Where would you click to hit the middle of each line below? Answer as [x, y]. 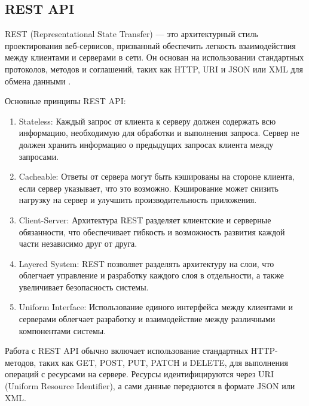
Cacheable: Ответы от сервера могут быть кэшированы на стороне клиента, [157, 176]
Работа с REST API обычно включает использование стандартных [127, 351]
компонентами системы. [62, 330]
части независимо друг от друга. [78, 243]
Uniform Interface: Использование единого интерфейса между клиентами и [156, 307]
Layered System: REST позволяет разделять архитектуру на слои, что [146, 263]
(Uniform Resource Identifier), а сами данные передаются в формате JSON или [150, 386]
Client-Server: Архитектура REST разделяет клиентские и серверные [145, 219]
